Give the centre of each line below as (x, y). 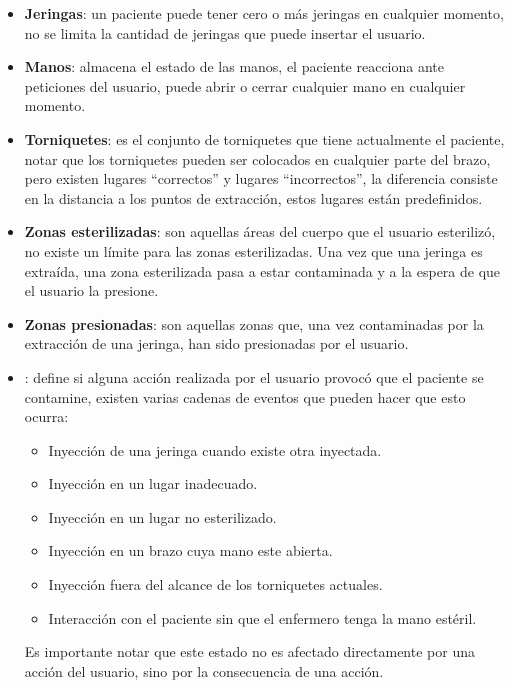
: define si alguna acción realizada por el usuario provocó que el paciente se (254, 376)
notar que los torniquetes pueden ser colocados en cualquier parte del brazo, (257, 158)
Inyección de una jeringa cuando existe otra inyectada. (215, 449)
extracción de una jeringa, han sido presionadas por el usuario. (216, 343)
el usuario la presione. (91, 290)
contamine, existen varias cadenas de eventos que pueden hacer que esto (245, 396)
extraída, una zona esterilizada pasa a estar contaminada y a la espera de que (262, 270)
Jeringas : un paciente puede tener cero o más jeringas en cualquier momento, (264, 13)
